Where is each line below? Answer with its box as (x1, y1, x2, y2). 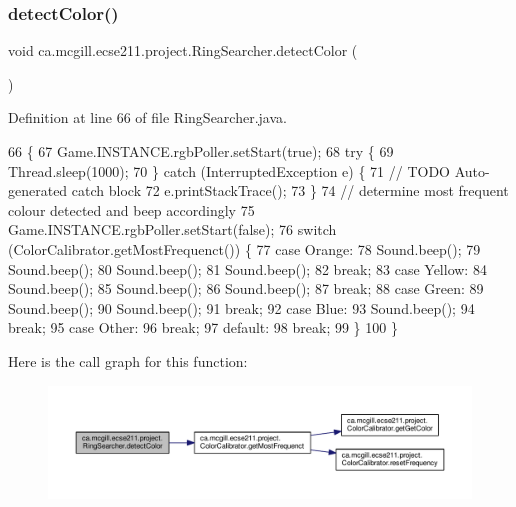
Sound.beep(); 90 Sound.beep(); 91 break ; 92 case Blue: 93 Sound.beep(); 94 (8, 297, 475, 318)
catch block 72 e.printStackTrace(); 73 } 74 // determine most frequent (71, 180, 509, 201)
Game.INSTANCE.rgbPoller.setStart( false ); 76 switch (8, 219, 337, 240)
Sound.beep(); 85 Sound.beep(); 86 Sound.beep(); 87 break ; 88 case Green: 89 (8, 278, 484, 299)
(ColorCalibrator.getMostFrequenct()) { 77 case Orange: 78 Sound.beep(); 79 (8, 238, 481, 259)
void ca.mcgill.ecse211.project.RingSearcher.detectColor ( (8, 40, 358, 61)
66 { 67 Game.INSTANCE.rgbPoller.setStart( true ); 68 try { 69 (8, 141, 394, 161)
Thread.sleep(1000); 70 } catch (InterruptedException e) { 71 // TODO (8, 160, 450, 181)
